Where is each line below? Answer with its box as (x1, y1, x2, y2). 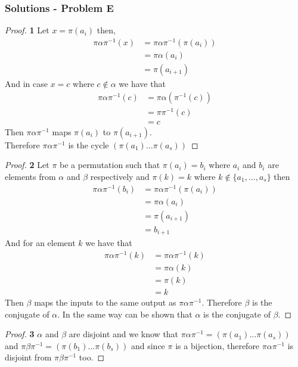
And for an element (5, 237, 76, 249)
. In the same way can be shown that (57, 307, 193, 320)
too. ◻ (79, 351, 105, 363)
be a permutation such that (60, 158, 160, 171)
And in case (5, 77, 48, 89)
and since (131, 339, 165, 352)
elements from (5, 170, 56, 182)
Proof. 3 (5, 328, 35, 340)
